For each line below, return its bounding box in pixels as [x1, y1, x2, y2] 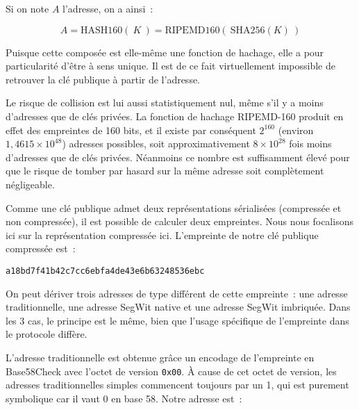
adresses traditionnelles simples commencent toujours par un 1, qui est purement [6, 377, 349, 392]
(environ [278, 122, 314, 137]
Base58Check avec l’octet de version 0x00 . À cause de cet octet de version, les [6, 363, 337, 378]
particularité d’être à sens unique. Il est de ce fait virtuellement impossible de [6, 58, 335, 73]
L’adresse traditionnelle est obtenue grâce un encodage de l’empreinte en [6, 350, 315, 364]
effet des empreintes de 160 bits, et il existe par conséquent [6, 122, 256, 137]
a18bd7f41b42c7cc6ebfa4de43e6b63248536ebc [6, 265, 205, 276]
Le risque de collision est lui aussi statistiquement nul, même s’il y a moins [6, 95, 324, 110]
